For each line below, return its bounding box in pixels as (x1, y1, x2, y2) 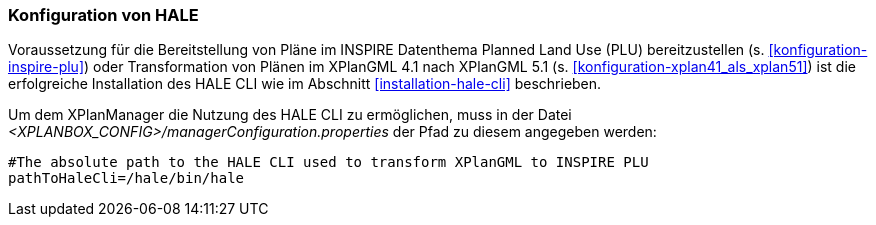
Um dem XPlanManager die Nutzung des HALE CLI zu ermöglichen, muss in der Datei (8, 106, 572, 124)
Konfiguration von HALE (8, 5, 199, 25)
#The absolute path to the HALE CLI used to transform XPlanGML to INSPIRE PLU (8, 154, 649, 171)
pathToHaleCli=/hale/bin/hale (8, 170, 245, 187)
